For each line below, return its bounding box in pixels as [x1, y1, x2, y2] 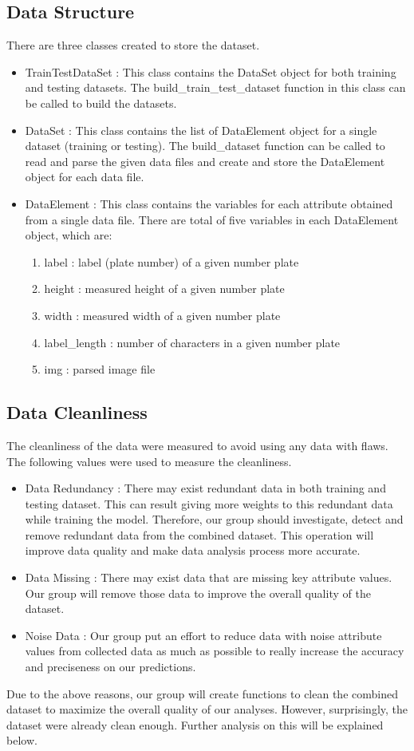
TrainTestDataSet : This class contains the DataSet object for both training [25, 63, 396, 80]
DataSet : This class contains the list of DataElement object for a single [25, 121, 377, 138]
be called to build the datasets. [25, 94, 177, 111]
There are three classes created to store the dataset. [6, 37, 260, 53]
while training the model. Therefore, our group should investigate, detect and [25, 511, 404, 528]
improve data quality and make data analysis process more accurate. [25, 542, 361, 559]
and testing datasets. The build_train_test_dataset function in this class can [25, 79, 406, 96]
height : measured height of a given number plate [44, 280, 285, 297]
